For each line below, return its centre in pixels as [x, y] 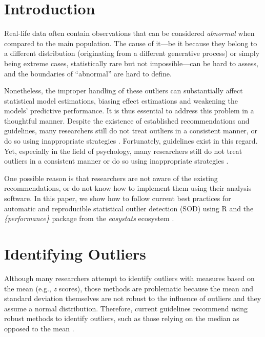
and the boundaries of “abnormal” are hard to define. [88, 73]
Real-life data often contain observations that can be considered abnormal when [129, 33]
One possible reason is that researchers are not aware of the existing [111, 178]
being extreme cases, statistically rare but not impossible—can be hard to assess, [131, 63]
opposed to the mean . [39, 328]
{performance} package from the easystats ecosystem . [89, 218]
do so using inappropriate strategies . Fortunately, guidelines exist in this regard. [131, 141]
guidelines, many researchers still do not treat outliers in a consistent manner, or [131, 131]
